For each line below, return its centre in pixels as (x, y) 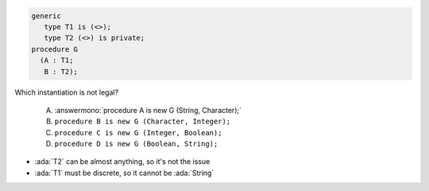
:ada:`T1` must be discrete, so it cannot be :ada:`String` (124, 173)
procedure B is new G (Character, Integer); (143, 122)
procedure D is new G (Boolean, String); (136, 144)
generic (46, 16)
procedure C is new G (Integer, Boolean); (138, 133)
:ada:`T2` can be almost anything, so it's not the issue (122, 162)
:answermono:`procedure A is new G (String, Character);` (148, 110)
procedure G (55, 49)
